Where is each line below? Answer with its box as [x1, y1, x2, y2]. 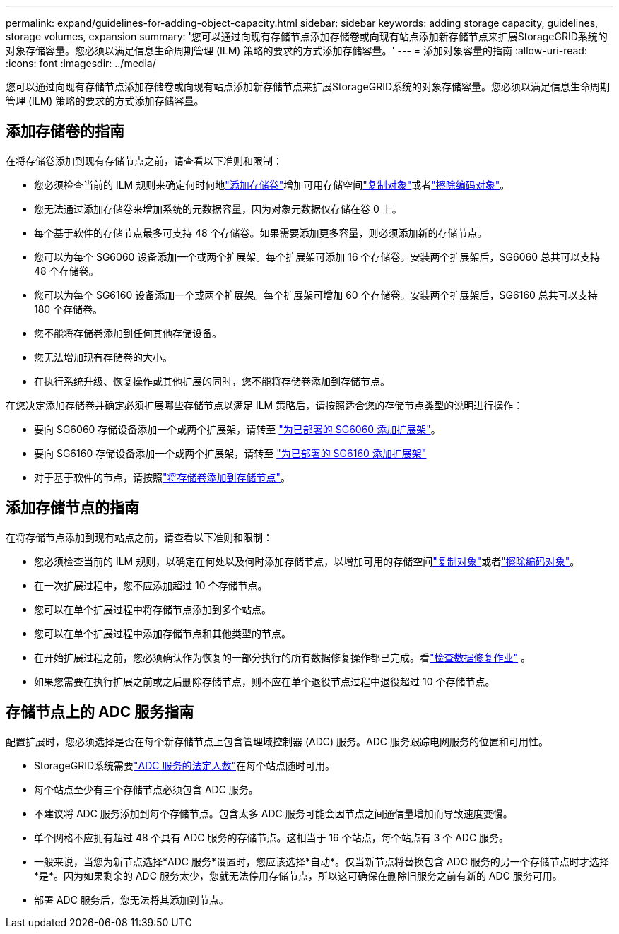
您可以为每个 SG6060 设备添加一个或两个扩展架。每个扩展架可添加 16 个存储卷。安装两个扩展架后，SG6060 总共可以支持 [34, 250, 600, 263]
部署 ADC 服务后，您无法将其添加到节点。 [34, 893, 229, 906]
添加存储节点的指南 [6, 499, 139, 517]
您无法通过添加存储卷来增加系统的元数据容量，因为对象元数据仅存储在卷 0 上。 [34, 202, 402, 215]
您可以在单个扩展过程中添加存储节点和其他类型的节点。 [34, 627, 291, 639]
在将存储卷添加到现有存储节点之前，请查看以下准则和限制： [6, 154, 283, 167]
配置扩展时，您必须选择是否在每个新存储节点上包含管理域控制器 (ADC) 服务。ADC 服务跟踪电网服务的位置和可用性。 [6, 735, 549, 747]
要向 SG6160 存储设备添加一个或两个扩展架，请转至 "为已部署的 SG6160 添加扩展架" [34, 447, 427, 459]
